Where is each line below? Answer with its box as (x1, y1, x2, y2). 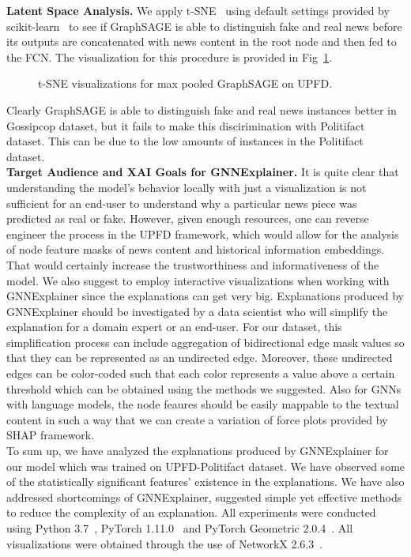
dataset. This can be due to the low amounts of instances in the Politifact (6, 133, 364, 149)
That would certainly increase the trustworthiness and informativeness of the (6, 256, 379, 273)
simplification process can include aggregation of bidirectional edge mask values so (6, 333, 405, 350)
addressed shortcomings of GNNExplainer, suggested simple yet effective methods (6, 488, 402, 505)
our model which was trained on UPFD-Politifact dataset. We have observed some (6, 457, 405, 474)
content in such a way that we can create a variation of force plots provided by (6, 411, 388, 427)
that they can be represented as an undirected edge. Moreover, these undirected (6, 349, 393, 366)
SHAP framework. (6, 427, 95, 443)
